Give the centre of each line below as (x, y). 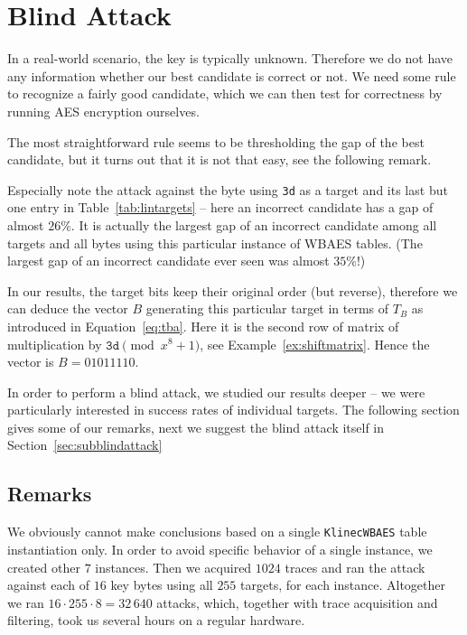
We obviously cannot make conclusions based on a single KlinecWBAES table (217, 532)
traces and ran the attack (355, 567)
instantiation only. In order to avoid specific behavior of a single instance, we (220, 549)
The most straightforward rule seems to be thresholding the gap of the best (216, 141)
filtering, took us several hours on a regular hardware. (156, 620)
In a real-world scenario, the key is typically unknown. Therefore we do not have (230, 58)
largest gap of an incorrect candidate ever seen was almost (168, 261)
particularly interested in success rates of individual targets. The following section (233, 410)
